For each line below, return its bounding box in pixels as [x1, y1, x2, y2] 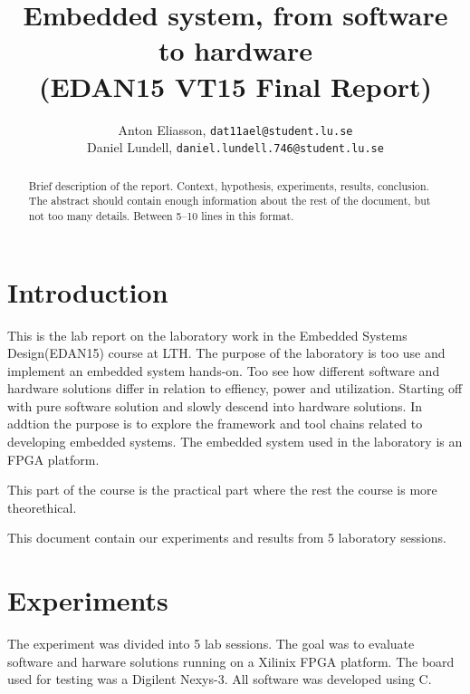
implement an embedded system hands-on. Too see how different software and [7, 361, 440, 380]
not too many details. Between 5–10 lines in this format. [28, 207, 294, 223]
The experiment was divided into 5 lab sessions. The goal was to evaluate [7, 634, 415, 653]
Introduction [7, 273, 168, 310]
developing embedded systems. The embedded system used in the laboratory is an [7, 432, 463, 451]
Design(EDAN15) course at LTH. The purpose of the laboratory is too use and [7, 343, 446, 362]
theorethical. [7, 497, 77, 516]
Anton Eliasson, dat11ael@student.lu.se [118, 120, 353, 139]
